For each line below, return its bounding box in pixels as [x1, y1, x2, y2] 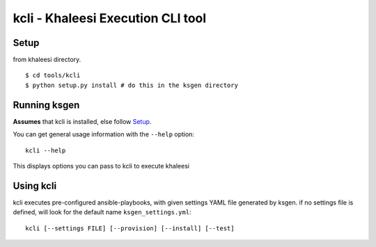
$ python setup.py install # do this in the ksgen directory [25, 81, 238, 89]
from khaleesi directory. [13, 56, 81, 64]
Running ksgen [13, 99, 80, 111]
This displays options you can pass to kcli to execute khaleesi [13, 161, 189, 170]
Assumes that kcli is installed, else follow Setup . [13, 117, 152, 125]
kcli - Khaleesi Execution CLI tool [13, 10, 207, 26]
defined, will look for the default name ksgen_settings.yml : [13, 208, 191, 216]
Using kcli [13, 180, 57, 191]
